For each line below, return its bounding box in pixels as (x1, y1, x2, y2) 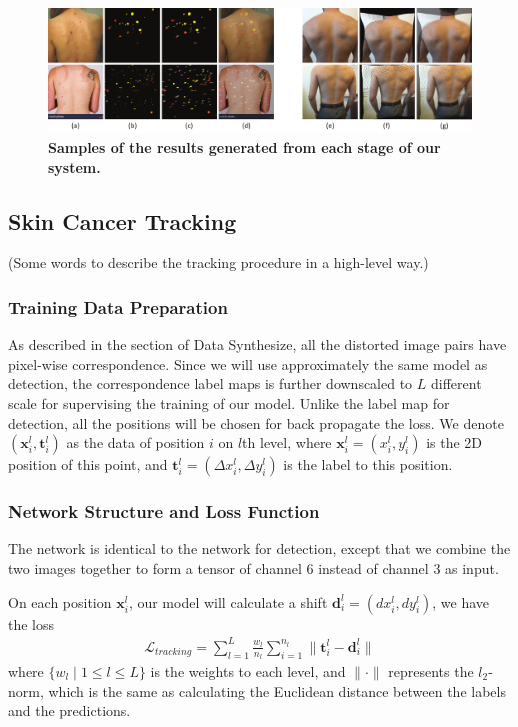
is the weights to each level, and (150, 660, 346, 681)
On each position (8, 591, 112, 612)
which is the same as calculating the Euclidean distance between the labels (48, 680, 506, 701)
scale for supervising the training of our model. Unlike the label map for (8, 393, 450, 414)
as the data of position (66, 432, 205, 453)
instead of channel (318, 558, 429, 579)
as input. (445, 558, 499, 579)
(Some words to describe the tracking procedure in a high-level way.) (8, 252, 429, 273)
